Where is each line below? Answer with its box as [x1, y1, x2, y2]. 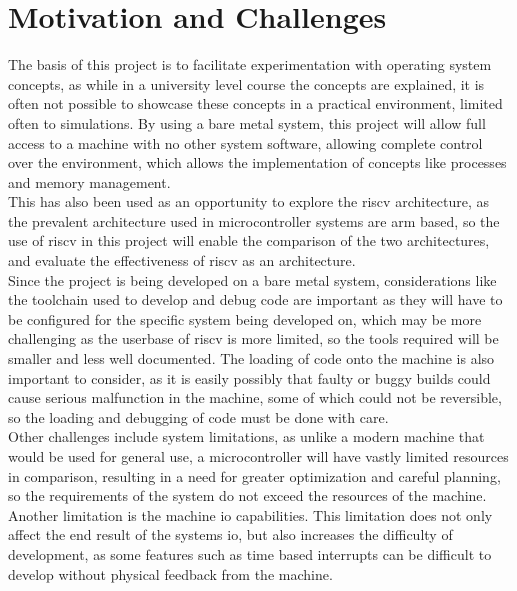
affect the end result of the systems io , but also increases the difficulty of [8, 524, 453, 545]
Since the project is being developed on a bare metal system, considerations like [8, 269, 497, 290]
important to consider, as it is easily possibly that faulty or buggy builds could [8, 367, 491, 388]
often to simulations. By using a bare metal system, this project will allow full [8, 112, 486, 133]
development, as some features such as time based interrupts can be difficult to [8, 543, 492, 564]
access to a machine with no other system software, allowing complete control [8, 132, 483, 153]
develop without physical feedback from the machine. [8, 563, 333, 584]
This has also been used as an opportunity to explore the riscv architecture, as [8, 191, 490, 212]
